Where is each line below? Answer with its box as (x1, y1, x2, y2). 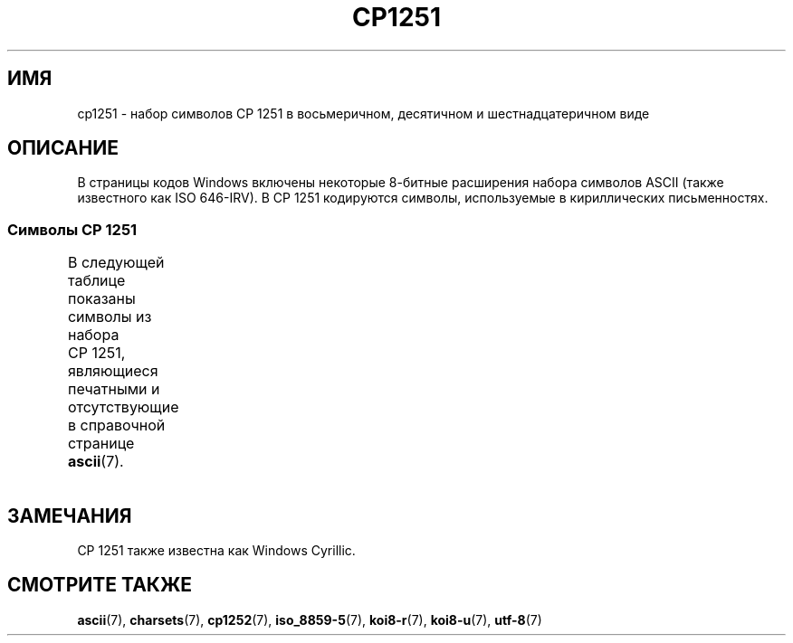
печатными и (67, 380, 160, 399)
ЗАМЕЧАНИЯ (7, 504, 132, 527)
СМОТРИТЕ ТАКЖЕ (7, 573, 193, 597)
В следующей (67, 253, 165, 272)
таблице (67, 271, 126, 290)
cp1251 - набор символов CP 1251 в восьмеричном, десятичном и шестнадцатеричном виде (77, 105, 650, 121)
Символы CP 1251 (7, 220, 138, 239)
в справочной (67, 416, 166, 435)
